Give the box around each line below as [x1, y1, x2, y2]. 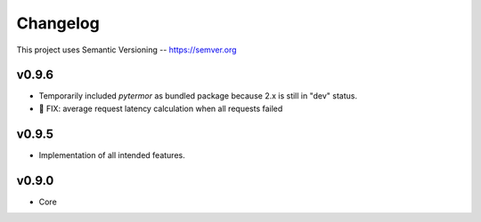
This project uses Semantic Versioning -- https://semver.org [16, 44, 237, 55]
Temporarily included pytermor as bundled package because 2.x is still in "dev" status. [38, 91, 358, 101]
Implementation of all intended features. [38, 149, 186, 160]
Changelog [16, 13, 100, 33]
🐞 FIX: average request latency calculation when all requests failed [38, 103, 283, 114]
